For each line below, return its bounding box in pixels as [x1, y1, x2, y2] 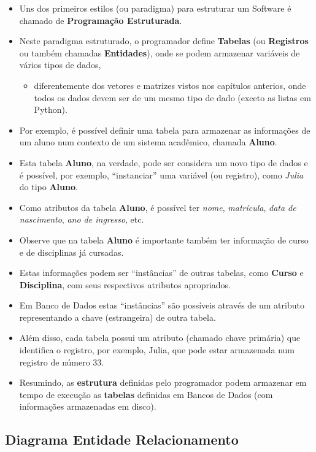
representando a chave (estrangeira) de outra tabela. [19, 310, 216, 323]
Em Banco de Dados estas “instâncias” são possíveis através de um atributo [19, 299, 304, 312]
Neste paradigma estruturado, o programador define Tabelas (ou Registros [19, 34, 309, 47]
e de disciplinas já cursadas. [19, 245, 124, 258]
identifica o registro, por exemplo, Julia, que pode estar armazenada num [19, 343, 295, 356]
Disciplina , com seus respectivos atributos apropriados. [19, 278, 231, 291]
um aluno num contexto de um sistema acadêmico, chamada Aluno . [19, 136, 277, 148]
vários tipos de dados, [19, 58, 101, 71]
